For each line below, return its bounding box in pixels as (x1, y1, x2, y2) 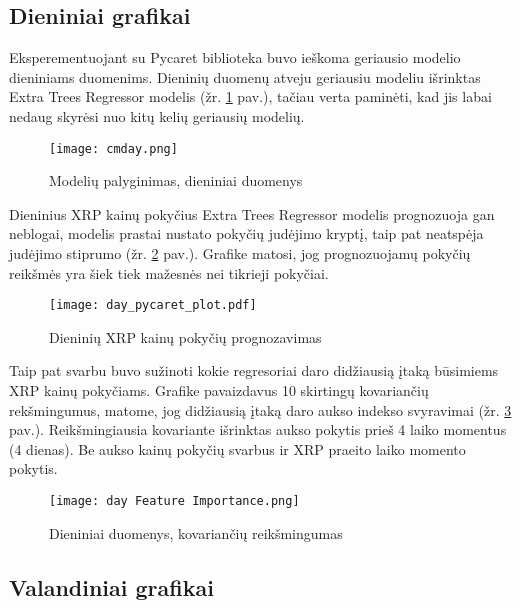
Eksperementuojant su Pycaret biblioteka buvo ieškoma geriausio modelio (9, 47, 461, 68)
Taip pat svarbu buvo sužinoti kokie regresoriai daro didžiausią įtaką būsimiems (9, 360, 499, 381)
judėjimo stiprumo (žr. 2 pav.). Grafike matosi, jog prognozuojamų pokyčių (9, 243, 471, 264)
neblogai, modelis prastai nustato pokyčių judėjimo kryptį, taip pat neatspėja (9, 223, 484, 244)
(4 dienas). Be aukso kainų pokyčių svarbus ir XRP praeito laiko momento (9, 438, 466, 459)
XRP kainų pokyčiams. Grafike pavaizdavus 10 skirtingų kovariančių (9, 380, 429, 401)
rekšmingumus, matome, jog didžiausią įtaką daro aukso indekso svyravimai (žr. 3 (9, 399, 512, 420)
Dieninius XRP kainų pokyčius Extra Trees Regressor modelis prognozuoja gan (9, 203, 495, 224)
